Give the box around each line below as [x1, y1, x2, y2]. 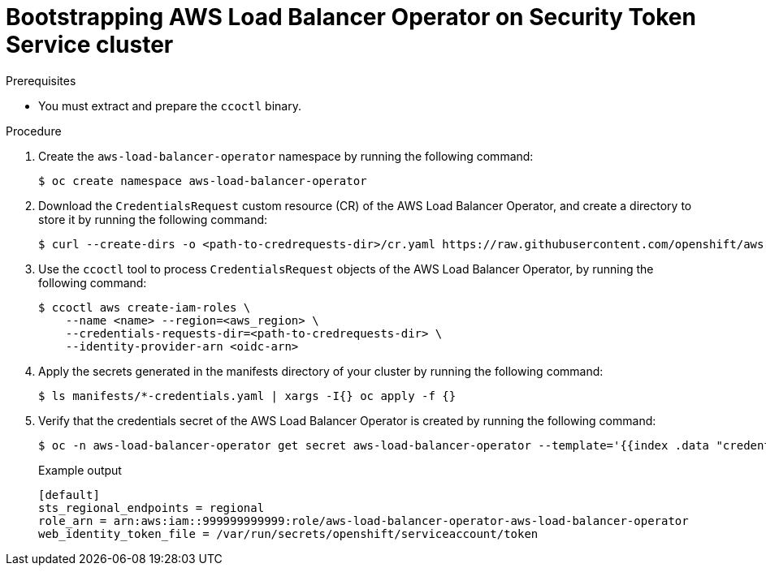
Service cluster [6, 31, 174, 58]
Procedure [6, 123, 62, 138]
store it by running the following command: [38, 212, 268, 226]
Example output [38, 462, 122, 477]
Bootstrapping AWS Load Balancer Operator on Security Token [6, 3, 696, 31]
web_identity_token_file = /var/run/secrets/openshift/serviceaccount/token [38, 527, 539, 540]
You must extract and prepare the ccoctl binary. [38, 98, 301, 113]
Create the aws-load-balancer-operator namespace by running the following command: [38, 148, 534, 163]
